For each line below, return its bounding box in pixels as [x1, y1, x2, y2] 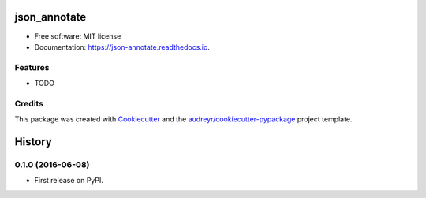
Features [14, 62, 50, 73]
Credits [14, 98, 43, 109]
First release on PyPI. [34, 176, 104, 185]
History [14, 135, 53, 148]
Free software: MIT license [34, 32, 121, 41]
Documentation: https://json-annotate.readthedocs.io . [34, 42, 211, 51]
